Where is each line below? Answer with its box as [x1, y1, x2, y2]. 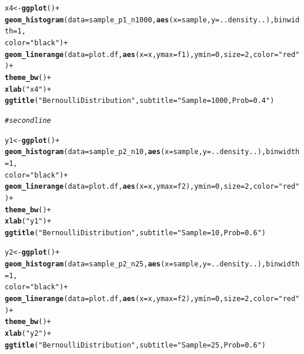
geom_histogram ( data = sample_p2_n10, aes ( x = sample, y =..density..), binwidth [5, 148, 300, 156]
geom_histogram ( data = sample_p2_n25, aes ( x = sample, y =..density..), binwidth [5, 260, 300, 269]
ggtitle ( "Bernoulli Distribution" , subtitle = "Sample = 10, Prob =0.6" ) [5, 228, 266, 237]
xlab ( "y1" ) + [5, 217, 51, 226]
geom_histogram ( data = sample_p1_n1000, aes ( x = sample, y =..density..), [5, 15, 275, 24]
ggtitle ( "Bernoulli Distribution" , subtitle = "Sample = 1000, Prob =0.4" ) [5, 96, 275, 105]
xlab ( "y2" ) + [5, 329, 51, 338]
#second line [5, 116, 51, 125]
